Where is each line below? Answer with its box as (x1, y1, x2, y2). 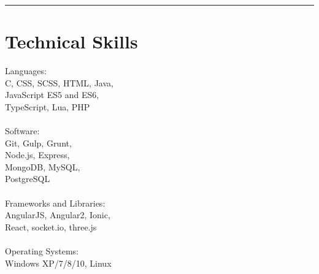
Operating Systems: (5, 245, 79, 257)
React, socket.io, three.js (5, 220, 97, 233)
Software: (5, 124, 40, 137)
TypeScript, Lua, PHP (5, 100, 90, 113)
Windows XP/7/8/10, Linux (5, 256, 112, 269)
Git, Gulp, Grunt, (5, 136, 72, 149)
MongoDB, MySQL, (5, 160, 80, 173)
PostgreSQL (5, 172, 50, 185)
